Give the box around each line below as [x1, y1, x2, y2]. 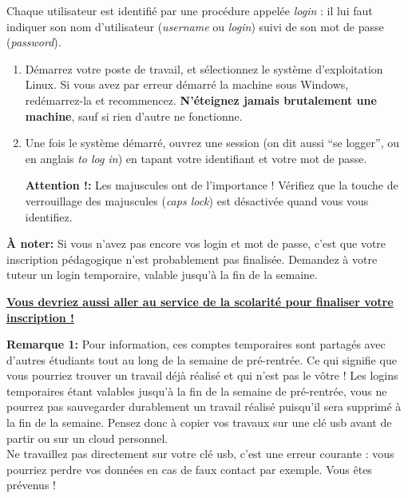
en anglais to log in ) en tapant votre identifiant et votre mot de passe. [25, 149, 367, 166]
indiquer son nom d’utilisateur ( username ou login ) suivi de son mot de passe [6, 18, 384, 34]
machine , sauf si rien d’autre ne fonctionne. [25, 107, 243, 124]
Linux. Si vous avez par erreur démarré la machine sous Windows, [25, 76, 349, 93]
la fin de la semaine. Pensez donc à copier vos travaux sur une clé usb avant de [6, 414, 392, 431]
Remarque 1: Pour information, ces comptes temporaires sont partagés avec [6, 336, 386, 353]
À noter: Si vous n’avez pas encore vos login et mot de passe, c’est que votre [6, 235, 386, 252]
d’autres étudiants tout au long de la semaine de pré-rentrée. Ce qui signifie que [6, 351, 397, 368]
